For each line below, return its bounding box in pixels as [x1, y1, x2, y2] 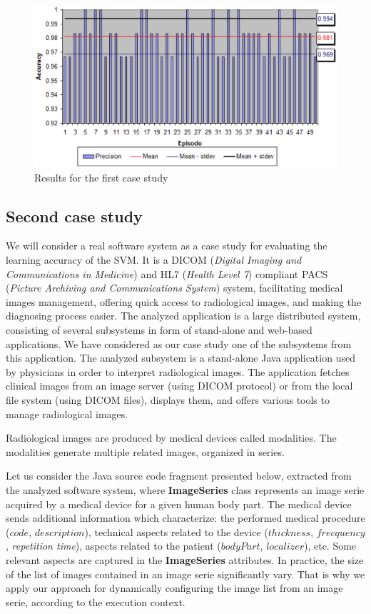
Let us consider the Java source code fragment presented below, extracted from [6, 468, 352, 483]
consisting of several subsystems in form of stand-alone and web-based [6, 322, 312, 337]
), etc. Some [303, 538, 357, 553]
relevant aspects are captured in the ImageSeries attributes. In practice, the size [6, 552, 364, 567]
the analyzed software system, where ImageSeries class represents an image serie [6, 482, 365, 497]
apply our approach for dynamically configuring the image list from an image [6, 580, 343, 595]
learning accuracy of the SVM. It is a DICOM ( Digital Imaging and [6, 252, 302, 267]
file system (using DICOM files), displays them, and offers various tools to [6, 392, 330, 407]
